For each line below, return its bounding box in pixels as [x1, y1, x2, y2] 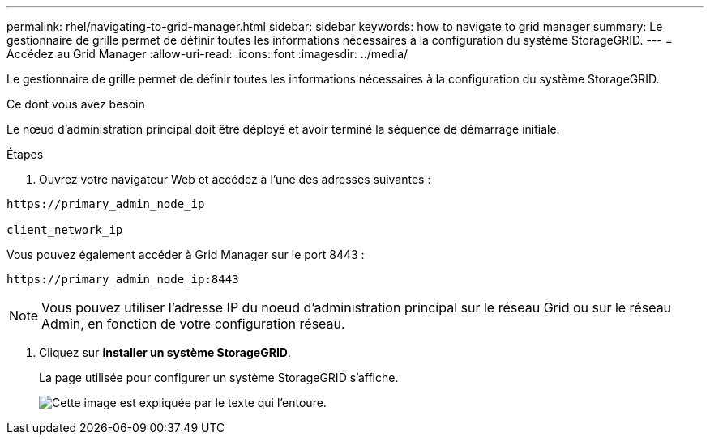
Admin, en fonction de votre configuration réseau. [41, 316, 345, 332]
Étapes [6, 147, 44, 161]
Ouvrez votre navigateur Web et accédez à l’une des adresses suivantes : [39, 172, 431, 186]
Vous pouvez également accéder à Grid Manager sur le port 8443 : [6, 248, 365, 261]
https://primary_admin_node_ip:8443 [6, 273, 239, 286]
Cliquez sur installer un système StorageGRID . [39, 346, 291, 359]
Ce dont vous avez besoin [6, 97, 145, 111]
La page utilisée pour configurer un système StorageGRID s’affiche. [39, 371, 399, 384]
